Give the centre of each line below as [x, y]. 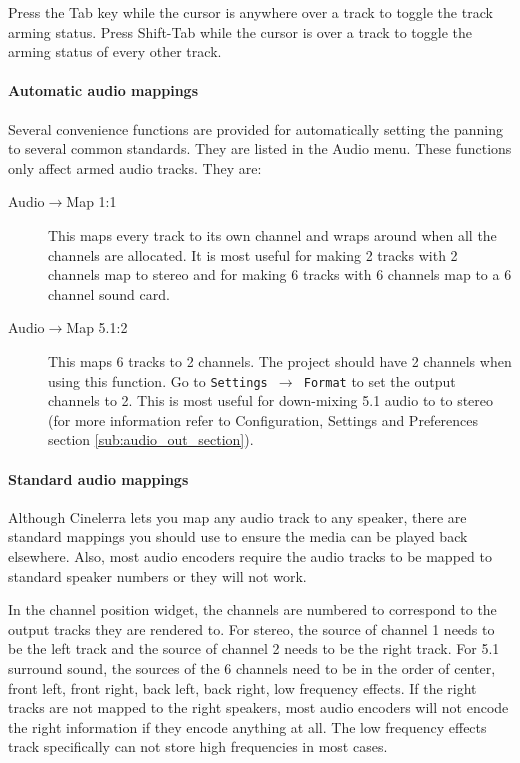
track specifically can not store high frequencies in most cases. [198, 746]
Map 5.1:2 [97, 327]
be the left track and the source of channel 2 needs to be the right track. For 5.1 [254, 648]
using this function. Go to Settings [158, 380]
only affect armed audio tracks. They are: [135, 167]
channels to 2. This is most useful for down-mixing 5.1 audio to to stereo [271, 400]
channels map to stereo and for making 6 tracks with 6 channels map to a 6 [280, 274]
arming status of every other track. [115, 51]
